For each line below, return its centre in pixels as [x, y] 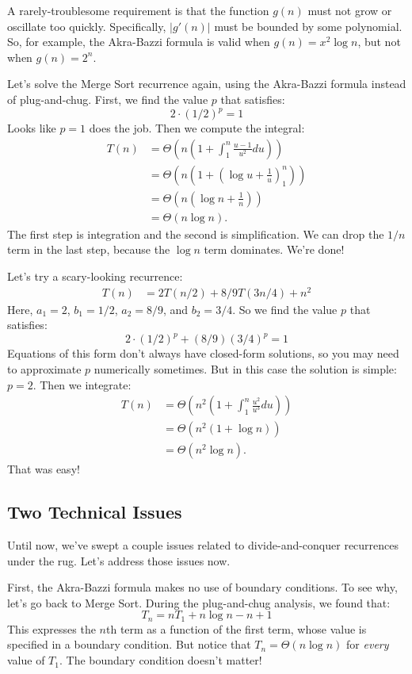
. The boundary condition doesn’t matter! [160, 660]
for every [368, 644]
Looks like [32, 128]
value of [26, 660]
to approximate [44, 368]
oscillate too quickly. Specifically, [87, 26]
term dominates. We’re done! [274, 249]
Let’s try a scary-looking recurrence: [95, 276]
